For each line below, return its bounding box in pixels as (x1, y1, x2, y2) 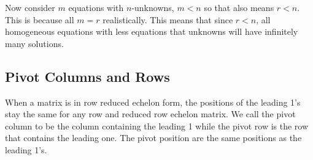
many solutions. (5, 37, 64, 49)
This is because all (5, 13, 74, 26)
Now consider (5, 1, 55, 13)
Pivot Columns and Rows (5, 67, 170, 85)
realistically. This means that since (102, 13, 233, 26)
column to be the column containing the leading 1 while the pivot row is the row (5, 119, 309, 132)
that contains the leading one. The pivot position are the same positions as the (5, 131, 302, 144)
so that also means (204, 1, 274, 13)
